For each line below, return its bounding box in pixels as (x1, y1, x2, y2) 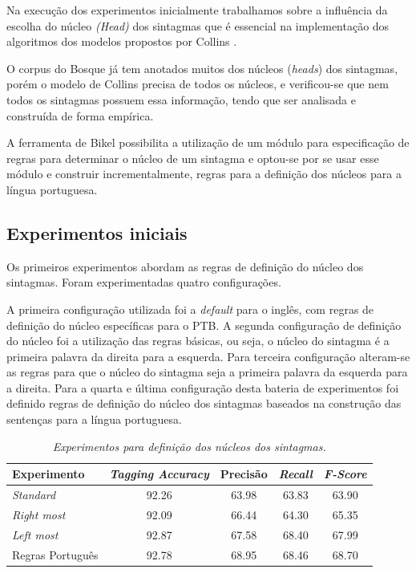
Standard (12, 486, 56, 503)
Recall (278, 465, 313, 482)
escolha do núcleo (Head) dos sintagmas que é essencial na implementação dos (6, 17, 390, 34)
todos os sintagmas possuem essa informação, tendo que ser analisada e (6, 91, 356, 108)
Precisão (220, 465, 268, 482)
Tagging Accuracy (109, 465, 209, 482)
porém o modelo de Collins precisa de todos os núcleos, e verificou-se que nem (6, 75, 389, 92)
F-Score (323, 465, 367, 482)
